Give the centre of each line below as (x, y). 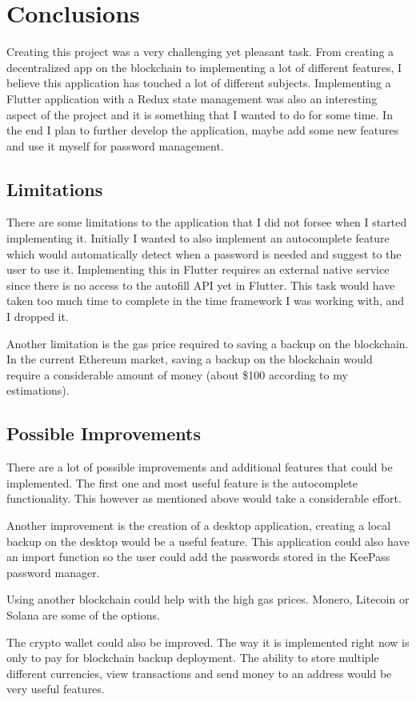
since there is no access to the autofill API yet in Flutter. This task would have (201, 285)
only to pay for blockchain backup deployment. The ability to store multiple (193, 658)
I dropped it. (38, 317)
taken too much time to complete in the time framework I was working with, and (206, 301)
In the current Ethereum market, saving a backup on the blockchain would (190, 359)
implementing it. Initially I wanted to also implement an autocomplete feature (198, 238)
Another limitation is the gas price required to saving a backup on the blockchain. (208, 343)
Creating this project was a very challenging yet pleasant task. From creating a (200, 52)
